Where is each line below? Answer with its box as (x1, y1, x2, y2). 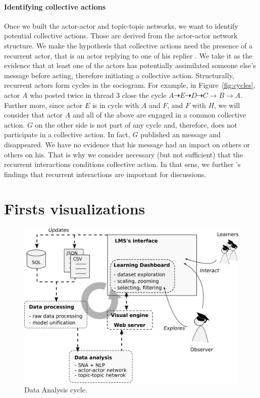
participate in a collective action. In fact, (4, 129, 130, 140)
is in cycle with (92, 99, 139, 110)
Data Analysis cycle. (24, 384, 87, 395)
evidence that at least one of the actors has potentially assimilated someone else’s (4, 60, 256, 71)
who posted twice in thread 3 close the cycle (29, 89, 167, 100)
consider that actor (4, 109, 63, 120)
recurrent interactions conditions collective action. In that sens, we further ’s (4, 159, 241, 169)
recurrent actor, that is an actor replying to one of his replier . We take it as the (4, 50, 252, 61)
